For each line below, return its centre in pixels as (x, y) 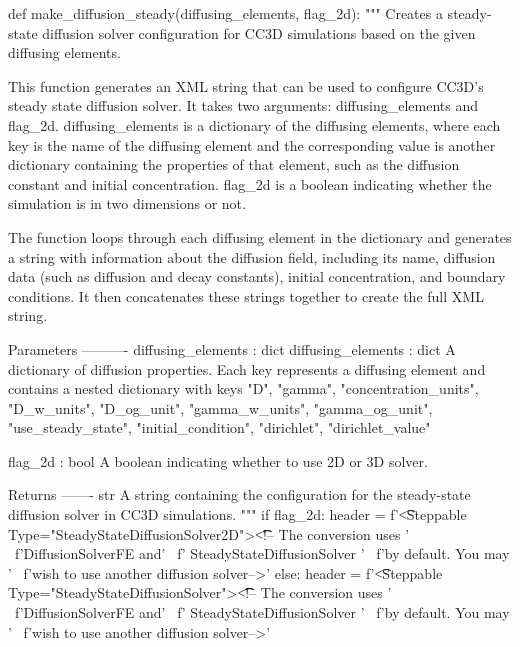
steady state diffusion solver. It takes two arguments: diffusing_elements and (243, 105)
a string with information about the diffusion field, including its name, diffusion (252, 256)
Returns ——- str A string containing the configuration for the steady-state (239, 494)
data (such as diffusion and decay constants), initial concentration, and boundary (257, 276)
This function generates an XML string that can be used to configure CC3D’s (246, 85)
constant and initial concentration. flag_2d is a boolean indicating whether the (250, 183)
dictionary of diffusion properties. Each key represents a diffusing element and (247, 368)
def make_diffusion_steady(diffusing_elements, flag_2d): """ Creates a (225, 13)
